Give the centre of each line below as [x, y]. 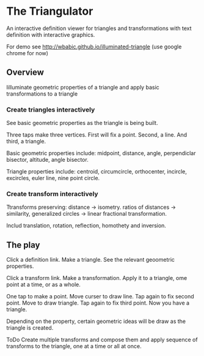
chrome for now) [27, 53]
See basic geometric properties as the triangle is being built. [82, 123]
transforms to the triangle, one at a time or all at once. [74, 346]
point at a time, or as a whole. [43, 285]
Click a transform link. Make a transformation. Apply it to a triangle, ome [97, 278]
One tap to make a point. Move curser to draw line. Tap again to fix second [100, 297]
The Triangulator [50, 11]
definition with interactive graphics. [51, 34]
